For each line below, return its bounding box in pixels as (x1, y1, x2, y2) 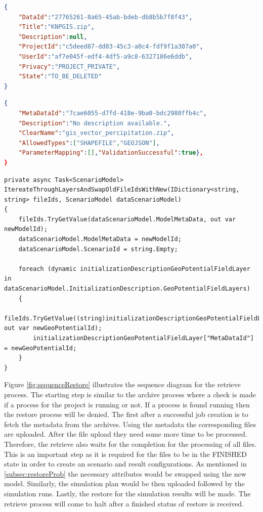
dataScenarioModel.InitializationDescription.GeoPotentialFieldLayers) (4, 285, 250, 293)
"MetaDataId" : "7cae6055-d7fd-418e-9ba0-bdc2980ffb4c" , (18, 109, 207, 117)
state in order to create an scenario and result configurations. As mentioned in (4, 458, 247, 469)
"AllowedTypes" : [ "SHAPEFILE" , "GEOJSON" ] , (18, 139, 160, 147)
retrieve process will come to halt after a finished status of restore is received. (4, 498, 244, 508)
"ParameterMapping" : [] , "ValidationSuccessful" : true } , (18, 149, 203, 157)
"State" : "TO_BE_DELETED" (18, 73, 102, 80)
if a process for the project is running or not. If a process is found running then (4, 399, 250, 409)
